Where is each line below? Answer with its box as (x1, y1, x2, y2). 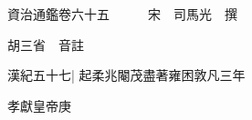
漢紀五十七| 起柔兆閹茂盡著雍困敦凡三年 (7, 65, 246, 85)
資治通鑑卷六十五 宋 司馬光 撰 (7, 5, 237, 23)
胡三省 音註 (7, 35, 84, 54)
